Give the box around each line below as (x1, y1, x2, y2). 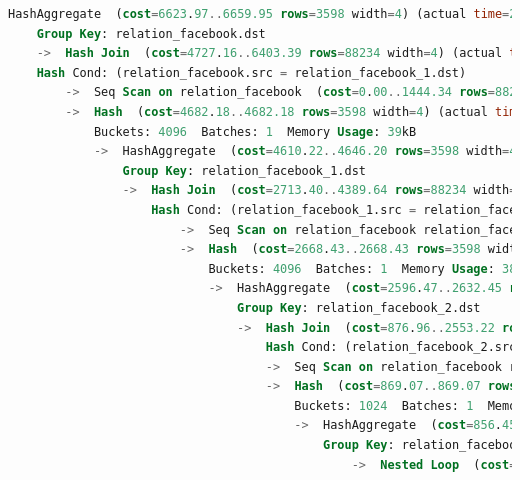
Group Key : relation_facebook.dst (36, 26, 266, 41)
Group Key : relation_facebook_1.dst (122, 163, 366, 178)
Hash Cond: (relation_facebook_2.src (265, 340, 517, 355)
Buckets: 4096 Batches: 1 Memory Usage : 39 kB (93, 124, 417, 139)
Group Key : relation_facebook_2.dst (237, 300, 481, 315)
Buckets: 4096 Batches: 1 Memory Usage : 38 (208, 261, 517, 276)
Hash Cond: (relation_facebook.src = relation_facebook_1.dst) (36, 65, 467, 80)
